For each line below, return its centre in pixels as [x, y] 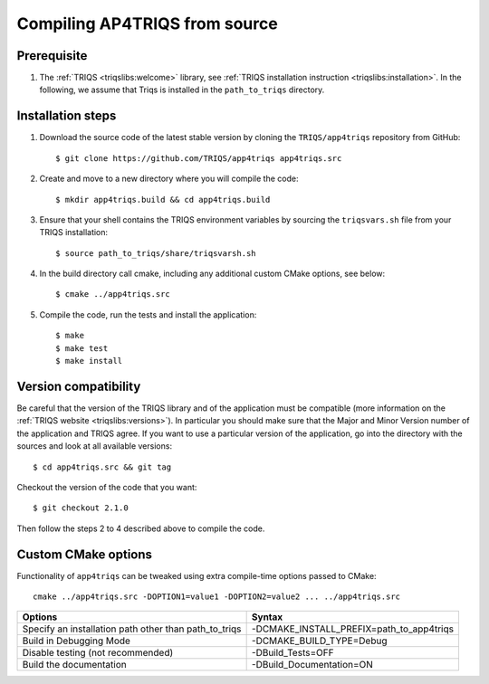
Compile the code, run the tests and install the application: [148, 314]
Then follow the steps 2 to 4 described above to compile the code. [141, 528]
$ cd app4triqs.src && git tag [102, 467]
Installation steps [67, 116]
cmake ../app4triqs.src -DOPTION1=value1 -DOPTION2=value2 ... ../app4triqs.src [217, 596]
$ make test [82, 348]
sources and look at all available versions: [94, 446]
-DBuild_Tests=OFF [292, 653]
